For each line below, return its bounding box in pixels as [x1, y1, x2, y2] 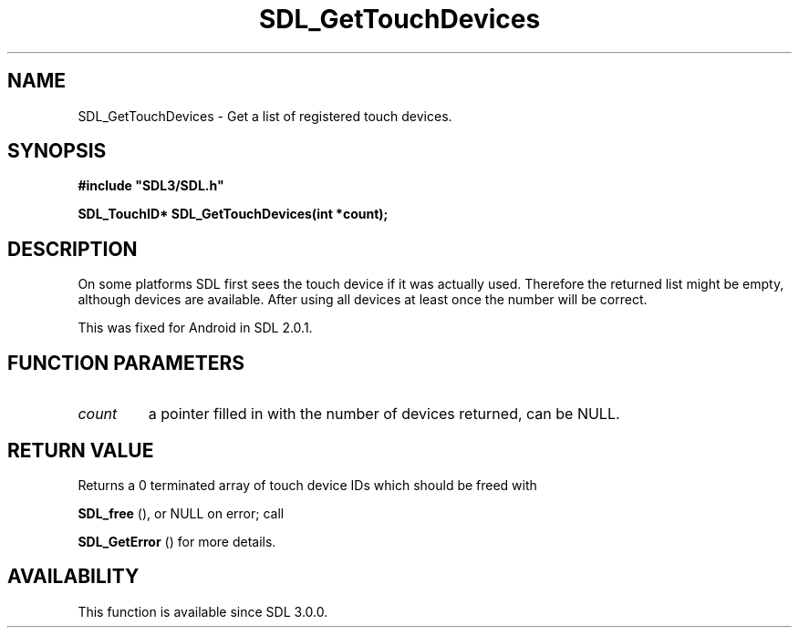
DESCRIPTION [7, 237, 138, 261]
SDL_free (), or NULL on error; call [78, 505, 285, 521]
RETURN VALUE [7, 438, 154, 462]
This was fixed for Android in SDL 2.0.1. [78, 320, 313, 336]
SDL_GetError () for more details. [78, 533, 276, 549]
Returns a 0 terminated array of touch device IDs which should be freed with [78, 476, 537, 493]
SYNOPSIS [7, 139, 107, 163]
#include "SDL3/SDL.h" [78, 178, 224, 194]
